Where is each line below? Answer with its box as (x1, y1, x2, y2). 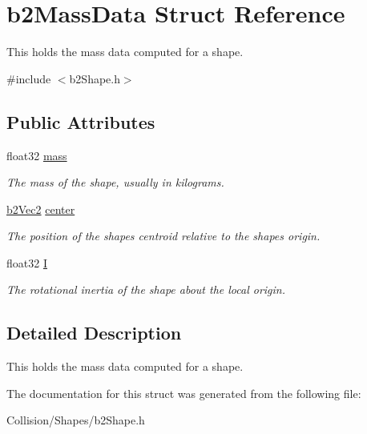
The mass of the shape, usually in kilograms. (6, 174, 224, 191)
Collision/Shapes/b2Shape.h (6, 412, 145, 428)
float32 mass (6, 147, 67, 163)
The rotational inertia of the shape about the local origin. (6, 281, 285, 298)
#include (6, 70, 51, 86)
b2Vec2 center (6, 200, 75, 217)
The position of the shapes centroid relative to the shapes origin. (6, 227, 321, 244)
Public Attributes (6, 109, 155, 134)
